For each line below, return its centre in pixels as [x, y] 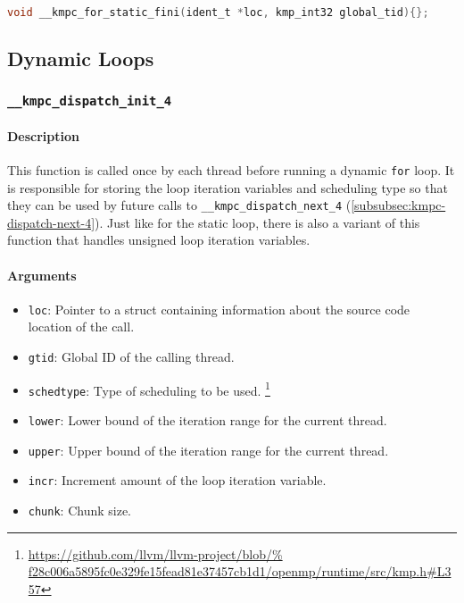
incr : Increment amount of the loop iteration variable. [177, 480]
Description [44, 135]
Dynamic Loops [81, 59]
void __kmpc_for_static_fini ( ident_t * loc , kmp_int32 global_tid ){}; [218, 13]
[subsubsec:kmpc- [398, 205]
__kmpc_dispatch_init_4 [90, 100]
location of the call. [81, 327]
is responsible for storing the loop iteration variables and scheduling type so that [228, 187]
